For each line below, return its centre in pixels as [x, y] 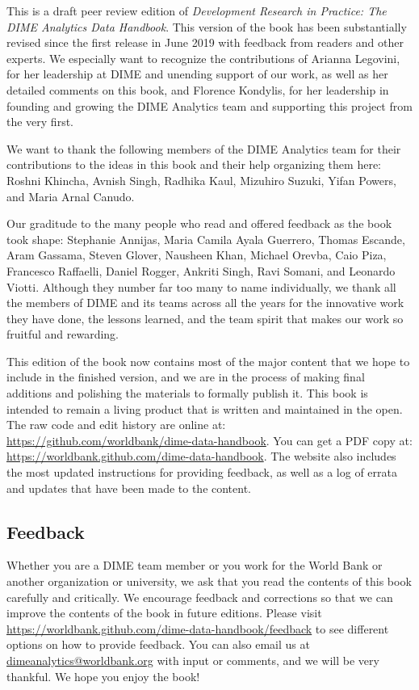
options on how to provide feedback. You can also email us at [158, 644]
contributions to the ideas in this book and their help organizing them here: [194, 164]
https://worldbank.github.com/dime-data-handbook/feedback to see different [198, 628]
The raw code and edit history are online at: [116, 425]
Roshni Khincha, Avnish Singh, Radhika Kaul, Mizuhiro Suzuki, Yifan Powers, [201, 180]
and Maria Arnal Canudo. [71, 196]
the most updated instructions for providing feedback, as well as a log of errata [202, 472]
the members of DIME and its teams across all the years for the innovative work [205, 303]
